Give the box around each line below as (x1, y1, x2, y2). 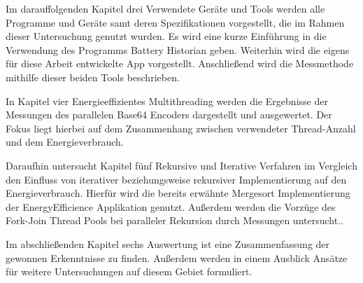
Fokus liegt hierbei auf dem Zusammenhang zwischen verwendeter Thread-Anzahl (6, 120, 356, 135)
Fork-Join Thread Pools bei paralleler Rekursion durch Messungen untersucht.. (6, 213, 343, 228)
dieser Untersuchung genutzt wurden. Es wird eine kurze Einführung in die (6, 29, 327, 43)
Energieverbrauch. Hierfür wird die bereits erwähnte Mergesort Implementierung (6, 186, 350, 200)
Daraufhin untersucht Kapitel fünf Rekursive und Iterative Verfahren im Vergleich (6, 158, 357, 172)
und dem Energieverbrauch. (6, 134, 124, 149)
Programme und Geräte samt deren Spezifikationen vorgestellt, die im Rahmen (6, 15, 345, 29)
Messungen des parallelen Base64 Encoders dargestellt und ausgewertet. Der (6, 107, 332, 122)
